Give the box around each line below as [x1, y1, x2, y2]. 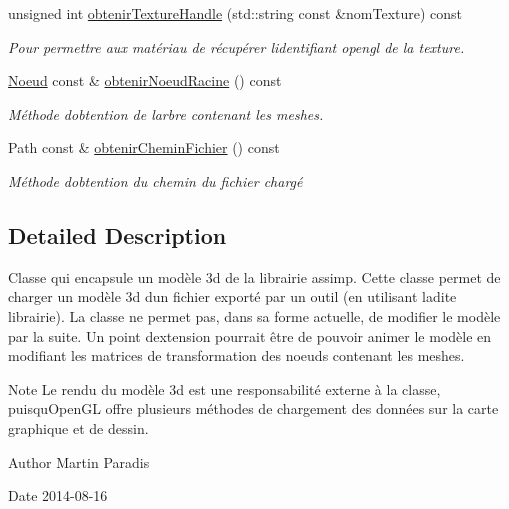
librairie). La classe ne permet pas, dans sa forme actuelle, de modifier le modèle [8, 305, 501, 326]
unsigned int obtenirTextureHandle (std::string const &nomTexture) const [8, 3, 463, 23]
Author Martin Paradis [8, 451, 150, 472]
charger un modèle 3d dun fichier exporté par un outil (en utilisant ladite [8, 286, 457, 307]
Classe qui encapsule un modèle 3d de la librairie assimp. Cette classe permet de [8, 266, 501, 287]
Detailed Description [8, 219, 227, 250]
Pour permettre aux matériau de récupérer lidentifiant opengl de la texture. [8, 36, 465, 57]
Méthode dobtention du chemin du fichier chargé [8, 170, 303, 191]
